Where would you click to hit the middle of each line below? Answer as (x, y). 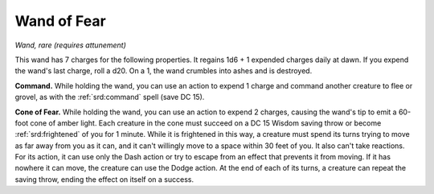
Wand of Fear (60, 21)
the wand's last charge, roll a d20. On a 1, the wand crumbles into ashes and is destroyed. (164, 71)
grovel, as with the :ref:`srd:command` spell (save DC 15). (110, 97)
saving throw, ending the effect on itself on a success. (104, 179)
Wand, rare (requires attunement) (70, 45)
